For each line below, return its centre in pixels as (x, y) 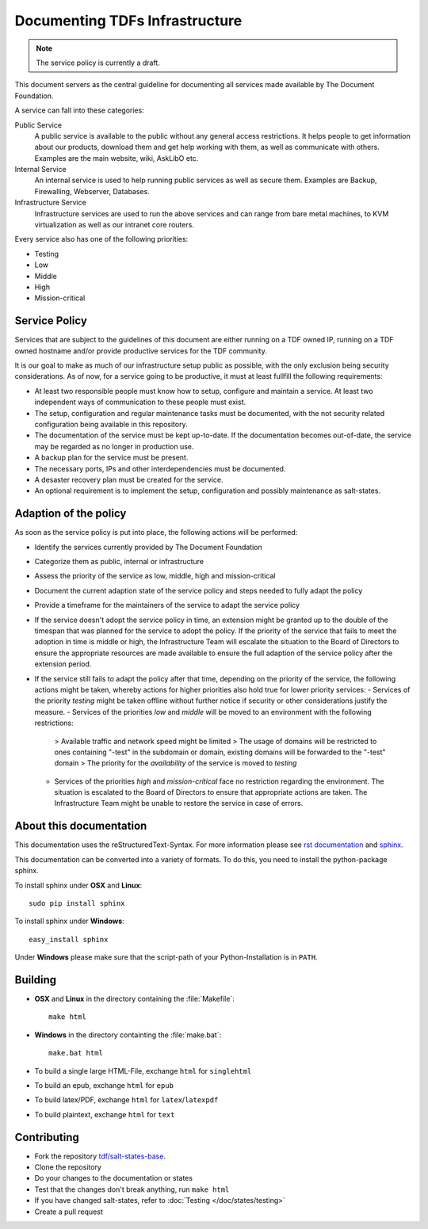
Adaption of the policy (71, 514)
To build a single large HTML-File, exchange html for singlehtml (143, 1071)
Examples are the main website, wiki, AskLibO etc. (117, 158)
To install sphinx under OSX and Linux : (78, 885)
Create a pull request (69, 1212)
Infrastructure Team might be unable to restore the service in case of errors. (179, 803)
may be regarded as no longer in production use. (114, 446)
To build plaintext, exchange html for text (105, 1114)
